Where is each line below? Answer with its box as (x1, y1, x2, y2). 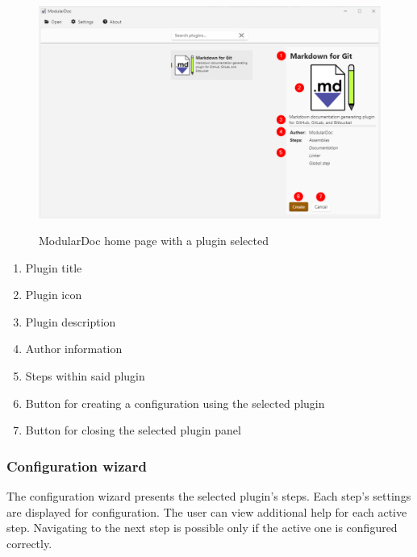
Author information (25, 340, 123, 357)
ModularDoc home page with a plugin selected (39, 232, 269, 249)
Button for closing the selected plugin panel (25, 422, 241, 439)
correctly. (6, 534, 52, 551)
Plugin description (25, 313, 116, 330)
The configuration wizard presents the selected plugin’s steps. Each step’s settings (6, 488, 411, 505)
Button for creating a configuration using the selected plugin (25, 394, 325, 411)
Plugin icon (25, 286, 82, 303)
